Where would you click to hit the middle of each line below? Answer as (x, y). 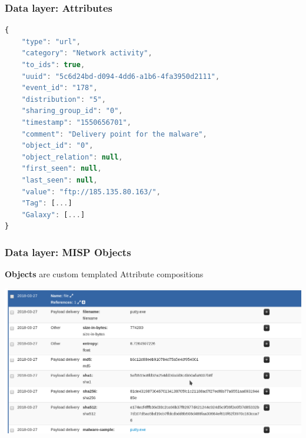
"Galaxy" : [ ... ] (53, 215)
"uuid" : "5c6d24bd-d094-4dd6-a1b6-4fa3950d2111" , (121, 76)
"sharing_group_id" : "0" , (72, 111)
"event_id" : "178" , (59, 88)
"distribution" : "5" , (64, 99)
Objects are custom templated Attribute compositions (104, 274)
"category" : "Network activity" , (87, 53)
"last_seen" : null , (59, 180)
